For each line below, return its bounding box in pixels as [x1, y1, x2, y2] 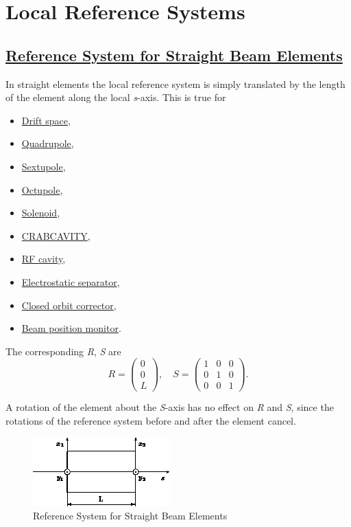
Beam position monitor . [21, 321, 121, 335]
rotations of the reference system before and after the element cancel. [5, 414, 296, 428]
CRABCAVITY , [21, 228, 90, 243]
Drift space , [21, 113, 71, 127]
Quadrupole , [21, 136, 74, 150]
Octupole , [21, 182, 63, 197]
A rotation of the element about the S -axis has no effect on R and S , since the [5, 400, 334, 414]
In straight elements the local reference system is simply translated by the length [5, 76, 346, 91]
